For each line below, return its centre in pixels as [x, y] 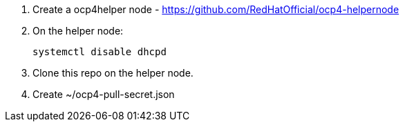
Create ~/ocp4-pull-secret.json [104, 94]
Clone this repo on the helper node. [113, 73]
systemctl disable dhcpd [100, 52]
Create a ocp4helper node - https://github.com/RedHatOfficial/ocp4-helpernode [216, 9]
